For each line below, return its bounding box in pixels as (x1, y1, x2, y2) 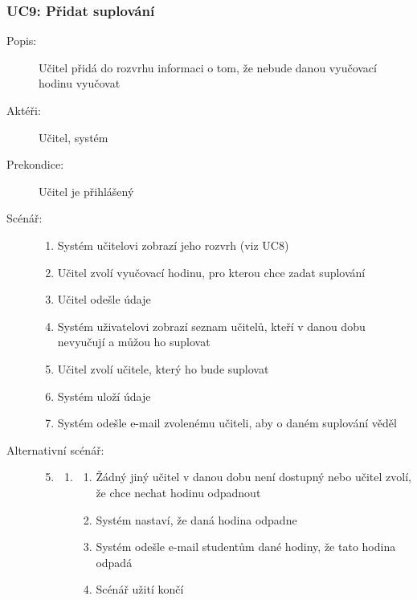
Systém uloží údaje (57, 387, 151, 404)
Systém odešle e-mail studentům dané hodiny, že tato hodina (96, 538, 396, 555)
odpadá (96, 553, 133, 570)
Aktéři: (6, 102, 41, 118)
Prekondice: (6, 156, 64, 173)
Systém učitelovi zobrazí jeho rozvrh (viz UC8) (57, 236, 289, 253)
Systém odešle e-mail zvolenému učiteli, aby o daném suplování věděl (57, 414, 397, 431)
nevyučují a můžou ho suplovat (57, 333, 211, 350)
